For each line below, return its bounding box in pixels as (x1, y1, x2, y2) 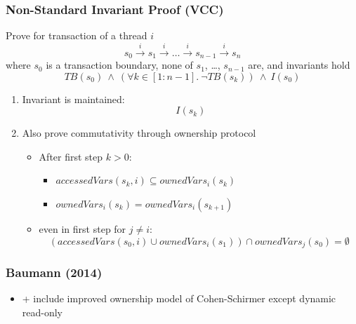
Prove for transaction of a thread (6, 28, 147, 43)
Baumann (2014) (6, 264, 103, 281)
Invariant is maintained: (22, 91, 125, 106)
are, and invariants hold (248, 58, 350, 72)
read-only (22, 304, 63, 319)
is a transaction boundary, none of (46, 58, 193, 72)
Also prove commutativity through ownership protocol (22, 126, 256, 140)
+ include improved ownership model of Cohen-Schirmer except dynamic (22, 291, 336, 306)
